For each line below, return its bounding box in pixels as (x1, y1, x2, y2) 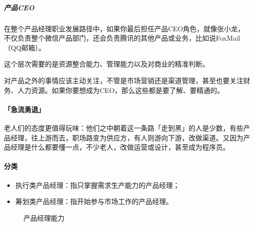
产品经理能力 (23, 212, 64, 223)
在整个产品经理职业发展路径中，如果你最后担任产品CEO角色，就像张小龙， (4, 23, 245, 33)
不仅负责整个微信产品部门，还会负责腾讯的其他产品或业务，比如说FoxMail (4, 33, 240, 43)
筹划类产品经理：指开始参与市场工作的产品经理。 (15, 196, 173, 206)
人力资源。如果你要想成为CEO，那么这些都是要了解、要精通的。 (17, 85, 224, 95)
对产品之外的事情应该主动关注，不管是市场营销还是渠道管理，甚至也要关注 (4, 75, 243, 85)
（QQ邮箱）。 (4, 42, 45, 52)
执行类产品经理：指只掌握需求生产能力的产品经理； (15, 180, 180, 190)
